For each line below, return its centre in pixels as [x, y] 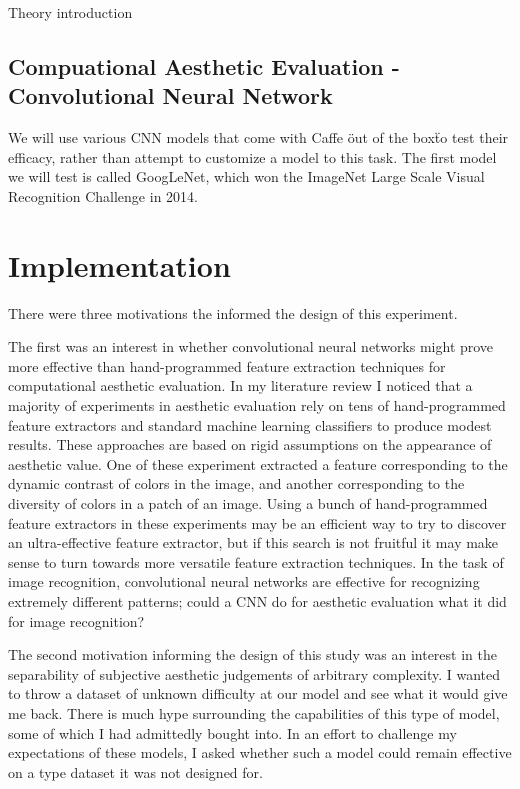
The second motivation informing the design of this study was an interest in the [252, 654]
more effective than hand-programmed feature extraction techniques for [227, 365]
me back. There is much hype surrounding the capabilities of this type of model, [254, 712]
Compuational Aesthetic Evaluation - [204, 65]
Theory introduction [70, 12]
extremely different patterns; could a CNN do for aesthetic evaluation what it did [257, 601]
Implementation [119, 264]
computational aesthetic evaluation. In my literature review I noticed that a [240, 385]
